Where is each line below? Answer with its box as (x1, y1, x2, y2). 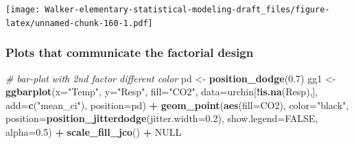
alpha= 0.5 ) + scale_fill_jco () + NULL (5, 124, 182, 139)
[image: (5, 5, 40, 14)
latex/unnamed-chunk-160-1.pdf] (5, 18, 153, 28)
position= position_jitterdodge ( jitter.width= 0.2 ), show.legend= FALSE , (5, 111, 318, 125)
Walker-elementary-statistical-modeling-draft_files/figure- (45, 5, 330, 14)
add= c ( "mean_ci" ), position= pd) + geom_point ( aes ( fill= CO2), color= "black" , (5, 97, 349, 112)
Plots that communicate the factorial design (5, 44, 254, 61)
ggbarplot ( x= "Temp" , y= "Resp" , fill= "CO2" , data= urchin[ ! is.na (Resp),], (5, 84, 318, 99)
